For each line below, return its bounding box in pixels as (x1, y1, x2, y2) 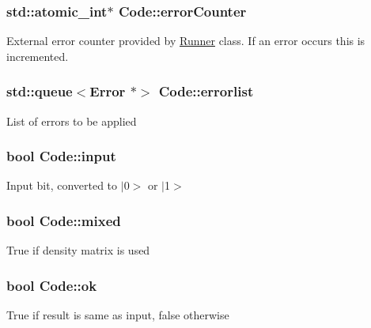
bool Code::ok (6, 275, 97, 295)
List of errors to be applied (6, 112, 137, 129)
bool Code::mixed (6, 210, 121, 230)
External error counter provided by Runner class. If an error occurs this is (6, 32, 365, 49)
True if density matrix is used (6, 242, 150, 258)
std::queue (6, 81, 73, 101)
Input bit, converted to (6, 177, 118, 194)
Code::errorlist (158, 81, 254, 101)
